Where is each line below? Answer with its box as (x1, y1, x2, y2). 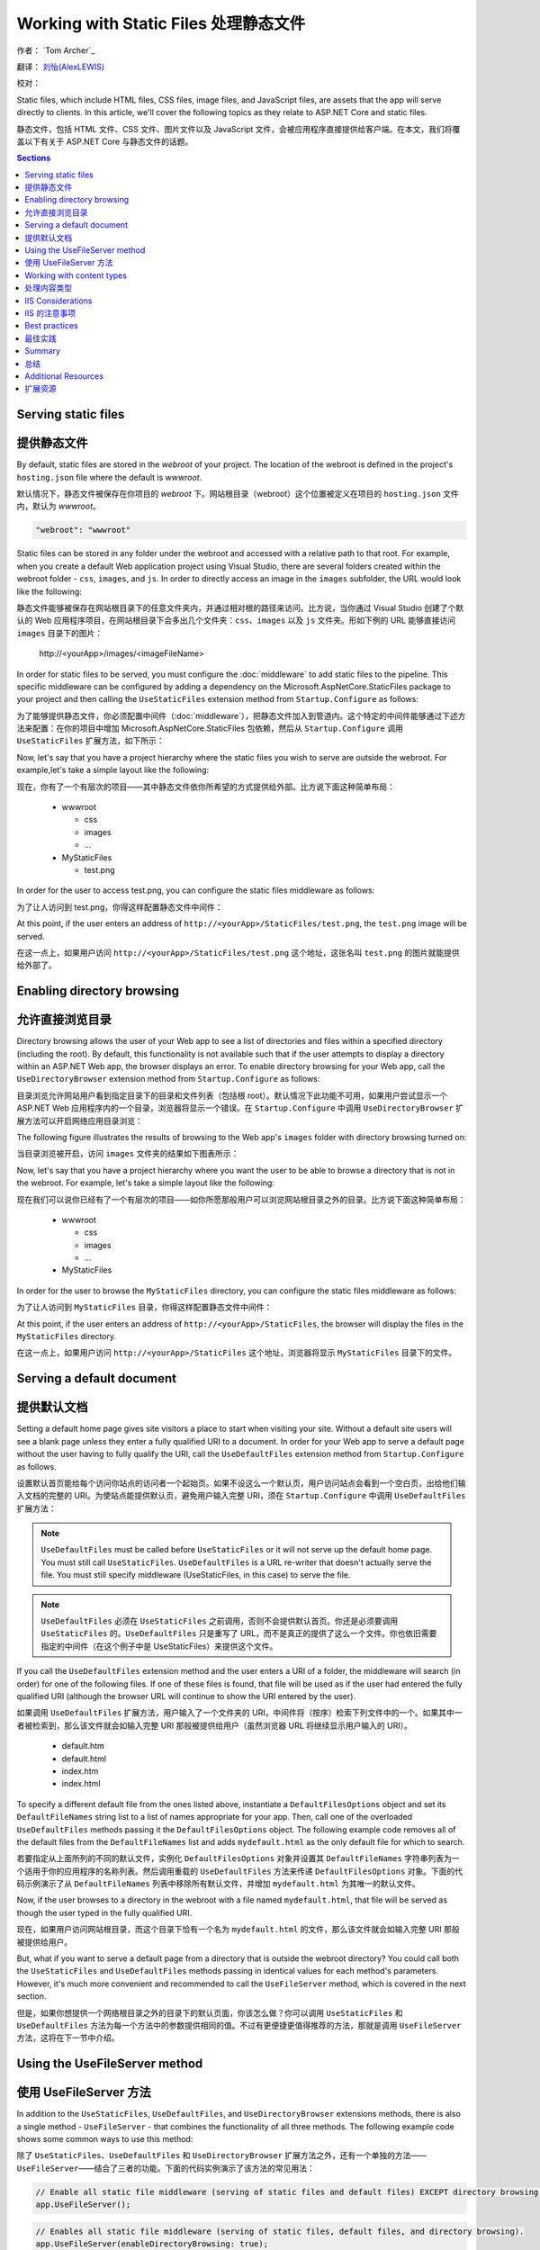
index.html (61, 1778, 101, 1789)
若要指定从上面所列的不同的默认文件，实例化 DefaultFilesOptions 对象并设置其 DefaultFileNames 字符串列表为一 (16, 1853, 460, 1864)
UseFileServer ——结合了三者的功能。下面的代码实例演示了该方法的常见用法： (16, 2163, 315, 2173)
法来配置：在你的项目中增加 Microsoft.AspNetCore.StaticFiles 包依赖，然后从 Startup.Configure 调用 (16, 723, 404, 733)
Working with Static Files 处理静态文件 (16, 13, 306, 33)
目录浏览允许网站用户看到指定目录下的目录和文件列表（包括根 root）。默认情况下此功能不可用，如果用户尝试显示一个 (16, 1090, 448, 1101)
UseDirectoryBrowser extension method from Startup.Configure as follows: (16, 1074, 320, 1084)
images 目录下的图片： (16, 627, 103, 638)
